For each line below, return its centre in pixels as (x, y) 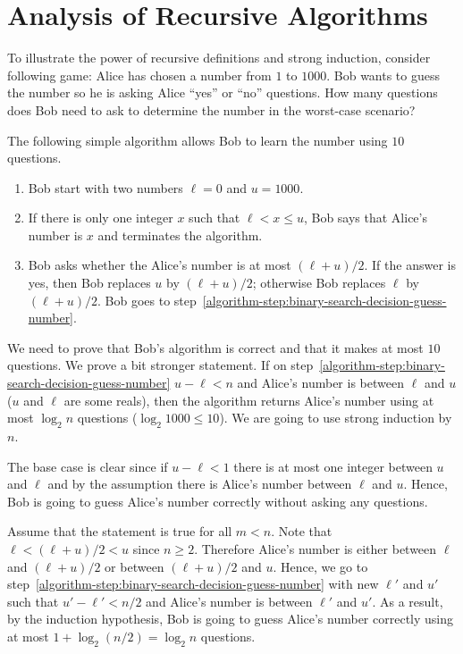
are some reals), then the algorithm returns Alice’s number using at (249, 400)
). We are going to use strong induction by (336, 418)
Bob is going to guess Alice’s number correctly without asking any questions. (218, 501)
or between (135, 566)
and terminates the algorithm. (180, 235)
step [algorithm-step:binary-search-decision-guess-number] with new (193, 584)
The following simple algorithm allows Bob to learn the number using (198, 140)
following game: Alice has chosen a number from (139, 75)
